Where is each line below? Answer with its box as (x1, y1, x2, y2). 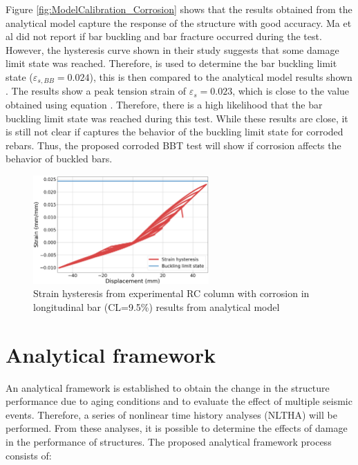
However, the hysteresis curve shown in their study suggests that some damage (6, 42, 339, 57)
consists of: (6, 448, 52, 462)
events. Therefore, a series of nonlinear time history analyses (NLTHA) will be (6, 407, 337, 421)
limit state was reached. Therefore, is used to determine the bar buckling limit (6, 56, 337, 70)
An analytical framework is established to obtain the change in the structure (6, 380, 330, 395)
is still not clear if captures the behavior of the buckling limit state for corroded (6, 124, 343, 139)
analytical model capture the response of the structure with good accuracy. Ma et (6, 15, 352, 30)
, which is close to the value (232, 84, 350, 98)
